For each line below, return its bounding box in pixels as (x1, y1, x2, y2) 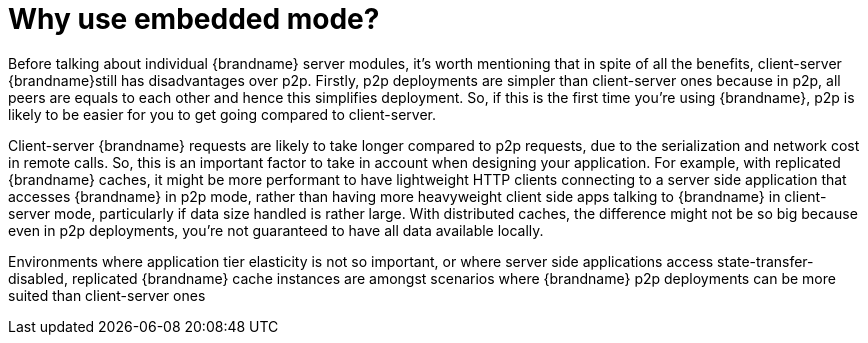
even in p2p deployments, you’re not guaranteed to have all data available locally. (8, 221, 544, 239)
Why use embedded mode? (8, 2, 380, 36)
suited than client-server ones (8, 286, 206, 304)
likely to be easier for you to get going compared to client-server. (8, 105, 437, 123)
